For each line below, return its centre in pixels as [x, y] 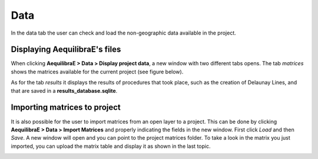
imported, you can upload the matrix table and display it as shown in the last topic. [111, 146]
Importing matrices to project [66, 108]
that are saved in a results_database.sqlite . [64, 90]
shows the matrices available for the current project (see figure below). [97, 72]
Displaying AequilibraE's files [66, 50]
